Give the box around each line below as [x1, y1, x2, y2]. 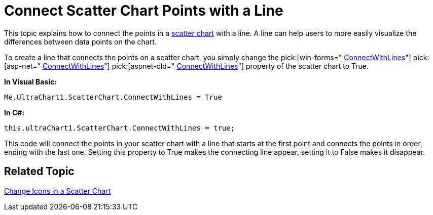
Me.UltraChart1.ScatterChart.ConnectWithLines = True [4, 93, 222, 101]
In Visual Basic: [4, 77, 57, 86]
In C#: [4, 108, 25, 117]
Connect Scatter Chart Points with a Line [4, 2, 283, 19]
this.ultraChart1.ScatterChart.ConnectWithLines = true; [4, 123, 235, 132]
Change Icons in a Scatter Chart [4, 186, 111, 195]
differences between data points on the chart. [4, 37, 157, 46]
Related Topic [4, 165, 75, 178]
